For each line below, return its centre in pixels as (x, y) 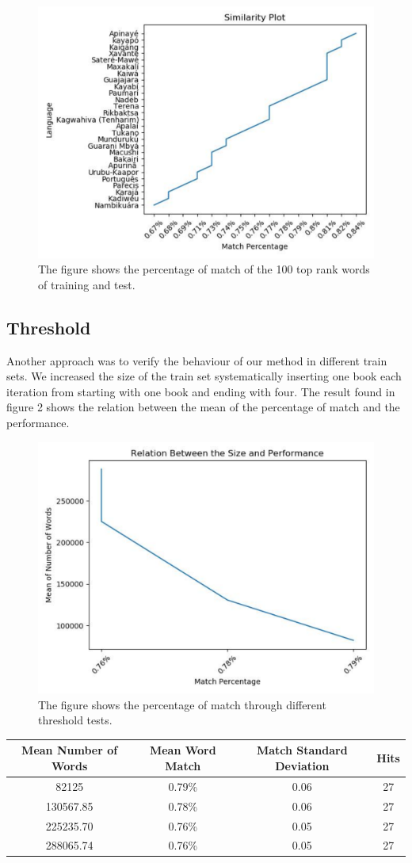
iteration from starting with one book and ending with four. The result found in (201, 391)
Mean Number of (70, 750)
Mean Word (183, 750)
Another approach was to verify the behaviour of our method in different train (197, 360)
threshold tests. (75, 720)
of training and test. (87, 284)
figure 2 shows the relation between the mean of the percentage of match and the (203, 407)
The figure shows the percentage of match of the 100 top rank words (204, 269)
